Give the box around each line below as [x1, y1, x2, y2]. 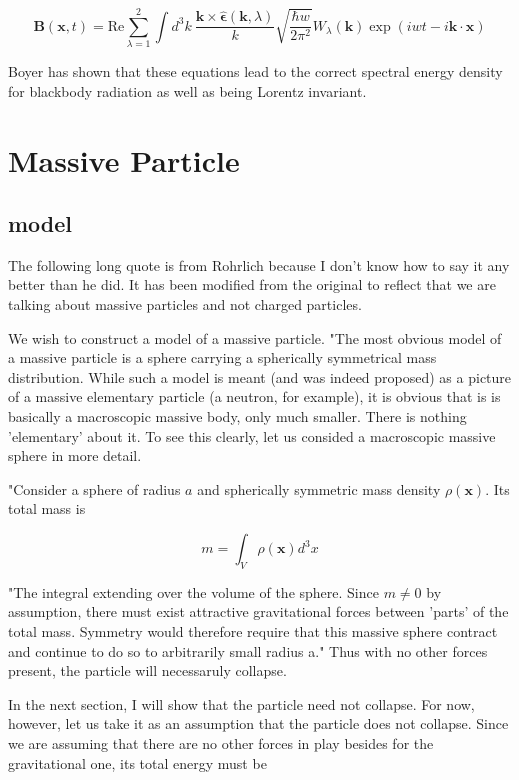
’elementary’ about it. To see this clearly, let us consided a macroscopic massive [8, 425, 496, 446]
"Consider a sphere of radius [8, 478, 181, 499]
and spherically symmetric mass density [197, 478, 441, 499]
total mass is [8, 498, 86, 519]
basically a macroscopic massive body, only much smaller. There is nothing [8, 406, 467, 427]
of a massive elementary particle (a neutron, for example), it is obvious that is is [8, 386, 501, 407]
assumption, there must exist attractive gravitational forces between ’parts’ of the [8, 601, 509, 622]
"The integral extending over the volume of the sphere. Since [8, 581, 379, 602]
